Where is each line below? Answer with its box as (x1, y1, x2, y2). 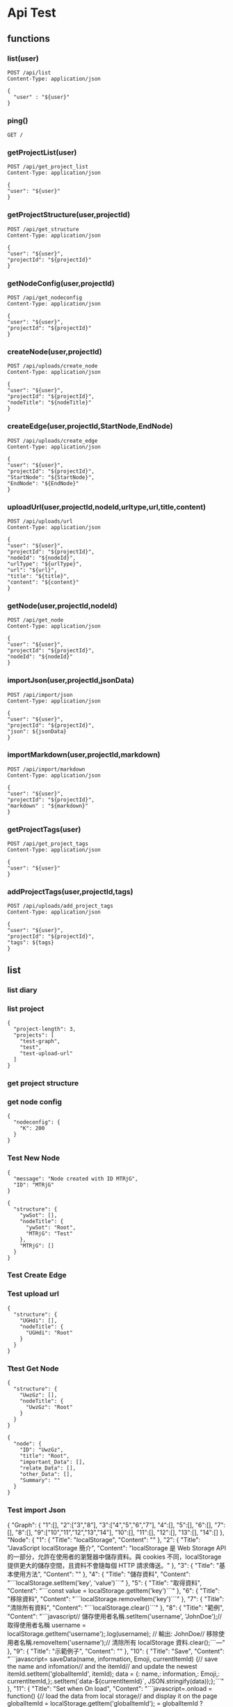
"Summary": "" (19, 1477, 61, 1484)
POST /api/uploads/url (7, 517, 73, 525)
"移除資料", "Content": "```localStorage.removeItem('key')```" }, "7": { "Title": (7, 1595, 225, 1603)
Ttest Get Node (7, 1363, 59, 1373)
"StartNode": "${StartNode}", (7, 473, 95, 481)
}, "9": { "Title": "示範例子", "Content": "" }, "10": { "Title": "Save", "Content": (7, 1647, 225, 1655)
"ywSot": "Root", (25, 1224, 77, 1231)
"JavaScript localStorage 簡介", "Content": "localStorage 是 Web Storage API (7, 1544, 226, 1552)
